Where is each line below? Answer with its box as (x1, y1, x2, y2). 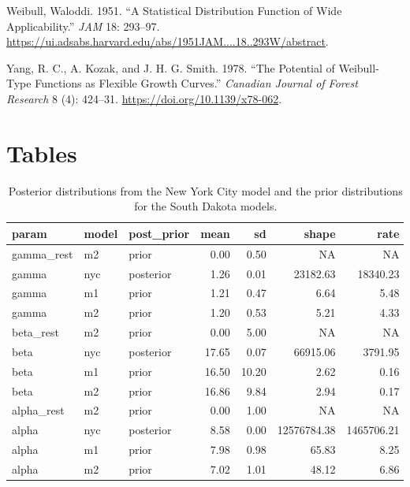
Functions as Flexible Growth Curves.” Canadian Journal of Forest (35, 75, 358, 91)
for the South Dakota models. (134, 198, 278, 214)
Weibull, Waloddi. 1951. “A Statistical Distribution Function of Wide (6, 2, 342, 18)
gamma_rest (12, 245, 73, 262)
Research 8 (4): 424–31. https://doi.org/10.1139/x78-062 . (6, 90, 282, 106)
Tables (6, 136, 77, 169)
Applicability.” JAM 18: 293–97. (6, 17, 160, 34)
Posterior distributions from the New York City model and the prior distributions (8, 182, 403, 199)
